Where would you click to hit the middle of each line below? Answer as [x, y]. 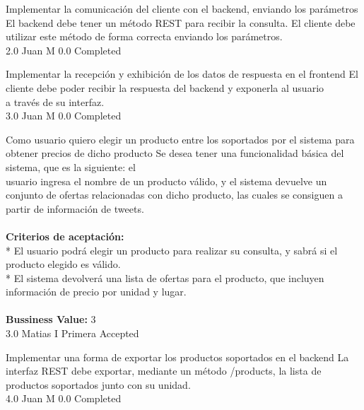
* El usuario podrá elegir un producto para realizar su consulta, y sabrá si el [172, 250]
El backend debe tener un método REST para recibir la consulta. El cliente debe [181, 22]
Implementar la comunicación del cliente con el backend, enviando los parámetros [182, 8]
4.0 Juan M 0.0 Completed [64, 398]
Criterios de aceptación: [65, 236]
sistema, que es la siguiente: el [71, 166]
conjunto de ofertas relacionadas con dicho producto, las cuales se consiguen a [174, 195]
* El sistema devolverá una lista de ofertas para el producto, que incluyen [165, 277]
